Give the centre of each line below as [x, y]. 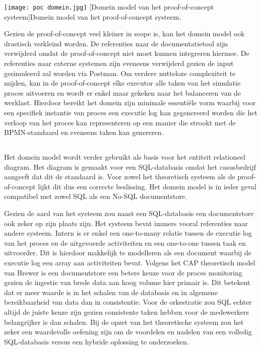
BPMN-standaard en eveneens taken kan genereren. [84, 132]
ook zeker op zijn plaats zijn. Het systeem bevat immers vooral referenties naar [126, 223]
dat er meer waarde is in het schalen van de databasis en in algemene [111, 292]
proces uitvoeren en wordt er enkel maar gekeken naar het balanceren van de [123, 92]
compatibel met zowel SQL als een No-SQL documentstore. [95, 196]
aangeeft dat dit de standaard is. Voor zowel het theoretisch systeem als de [120, 177]
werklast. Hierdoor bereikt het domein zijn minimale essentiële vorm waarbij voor [130, 102]
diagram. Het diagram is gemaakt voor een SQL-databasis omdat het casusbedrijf [130, 166]
